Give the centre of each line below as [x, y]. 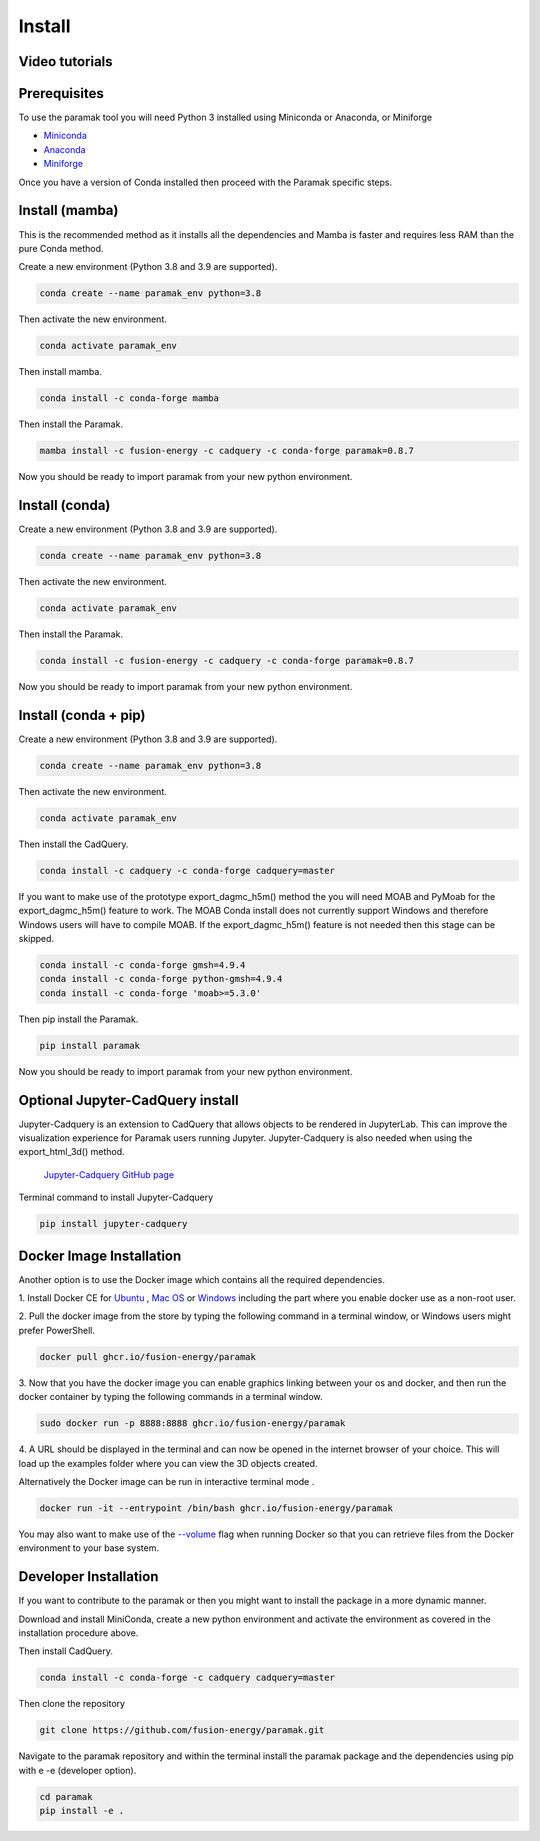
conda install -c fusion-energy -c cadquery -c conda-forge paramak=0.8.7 [227, 661]
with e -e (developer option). [77, 1770]
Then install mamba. [60, 372]
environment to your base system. [89, 1548]
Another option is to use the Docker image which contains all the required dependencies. [201, 1279]
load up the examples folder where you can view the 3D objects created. [168, 1463]
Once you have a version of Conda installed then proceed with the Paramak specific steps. [205, 182]
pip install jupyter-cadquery [113, 1224]
